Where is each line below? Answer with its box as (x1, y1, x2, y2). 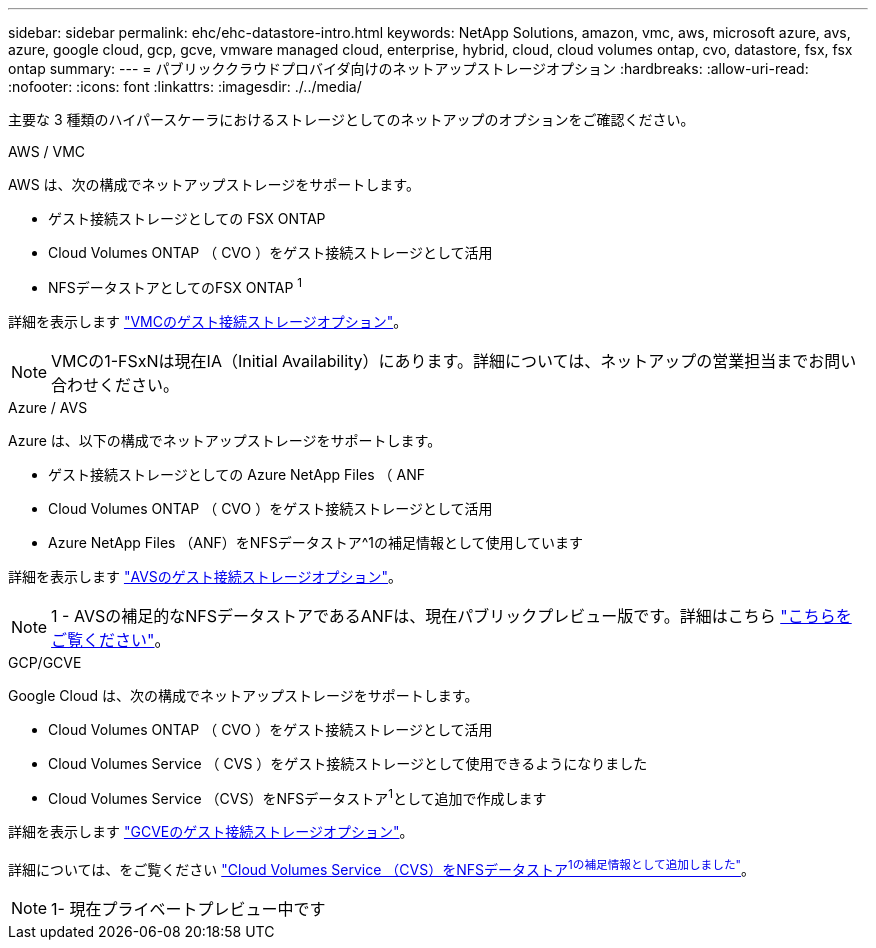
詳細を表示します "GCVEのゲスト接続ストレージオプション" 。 (8, 823, 414, 841)
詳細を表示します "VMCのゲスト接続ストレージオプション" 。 (8, 312, 408, 330)
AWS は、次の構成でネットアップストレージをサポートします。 (8, 176, 420, 193)
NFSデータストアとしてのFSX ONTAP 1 (48, 276, 303, 296)
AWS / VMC (8, 143, 86, 160)
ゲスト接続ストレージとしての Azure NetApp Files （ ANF (48, 465, 426, 483)
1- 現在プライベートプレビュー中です (51, 898, 326, 919)
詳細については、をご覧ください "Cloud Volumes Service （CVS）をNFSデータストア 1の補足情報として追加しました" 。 (8, 858, 756, 878)
